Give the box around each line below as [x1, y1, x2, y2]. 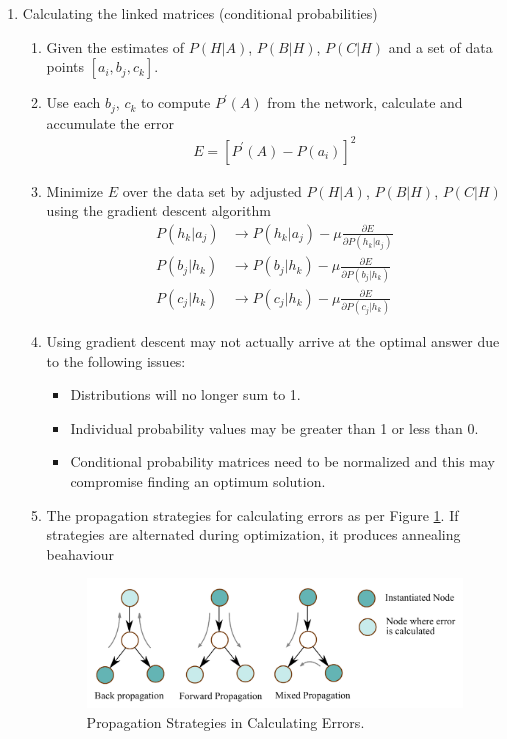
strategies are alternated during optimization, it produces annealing [46, 524, 461, 545]
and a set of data [388, 36, 493, 57]
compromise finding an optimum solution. [70, 470, 326, 491]
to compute [141, 92, 211, 113]
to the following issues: [46, 350, 186, 371]
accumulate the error [46, 112, 174, 133]
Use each [46, 92, 101, 113]
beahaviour [46, 543, 114, 564]
